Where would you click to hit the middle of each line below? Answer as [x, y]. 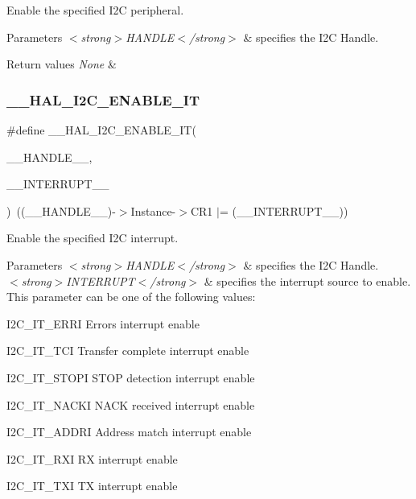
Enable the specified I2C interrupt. [93, 238]
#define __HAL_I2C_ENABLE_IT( [101, 130]
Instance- [153, 210]
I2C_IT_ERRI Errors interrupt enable [103, 323]
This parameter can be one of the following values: [131, 297]
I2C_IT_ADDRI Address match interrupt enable [129, 432]
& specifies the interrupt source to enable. [307, 280]
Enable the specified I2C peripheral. [95, 10]
